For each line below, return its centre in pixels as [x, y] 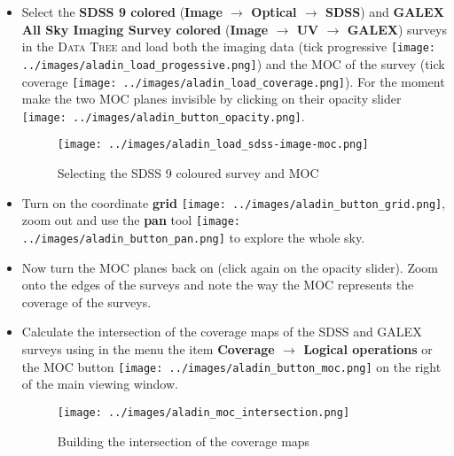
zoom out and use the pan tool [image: [131, 220]
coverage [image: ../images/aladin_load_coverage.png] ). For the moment [233, 81]
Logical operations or [368, 349]
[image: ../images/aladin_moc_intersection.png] [204, 412]
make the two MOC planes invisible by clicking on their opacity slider [211, 99]
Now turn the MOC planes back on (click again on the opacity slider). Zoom [230, 267]
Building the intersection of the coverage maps [184, 441]
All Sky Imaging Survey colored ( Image [145, 29]
